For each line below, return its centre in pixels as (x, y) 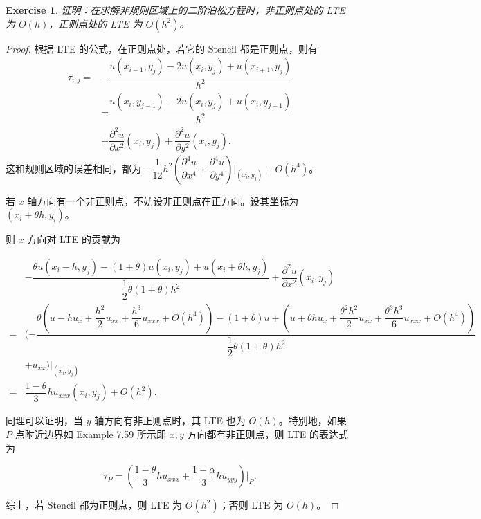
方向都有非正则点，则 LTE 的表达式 (268, 434)
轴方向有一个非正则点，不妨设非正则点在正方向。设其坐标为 (163, 200)
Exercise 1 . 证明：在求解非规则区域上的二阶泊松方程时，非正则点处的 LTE (175, 10)
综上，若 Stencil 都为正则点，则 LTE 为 (94, 505)
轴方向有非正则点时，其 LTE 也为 (170, 420)
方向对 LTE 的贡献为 (74, 239)
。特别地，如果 (312, 420)
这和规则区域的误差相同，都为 (73, 168)
